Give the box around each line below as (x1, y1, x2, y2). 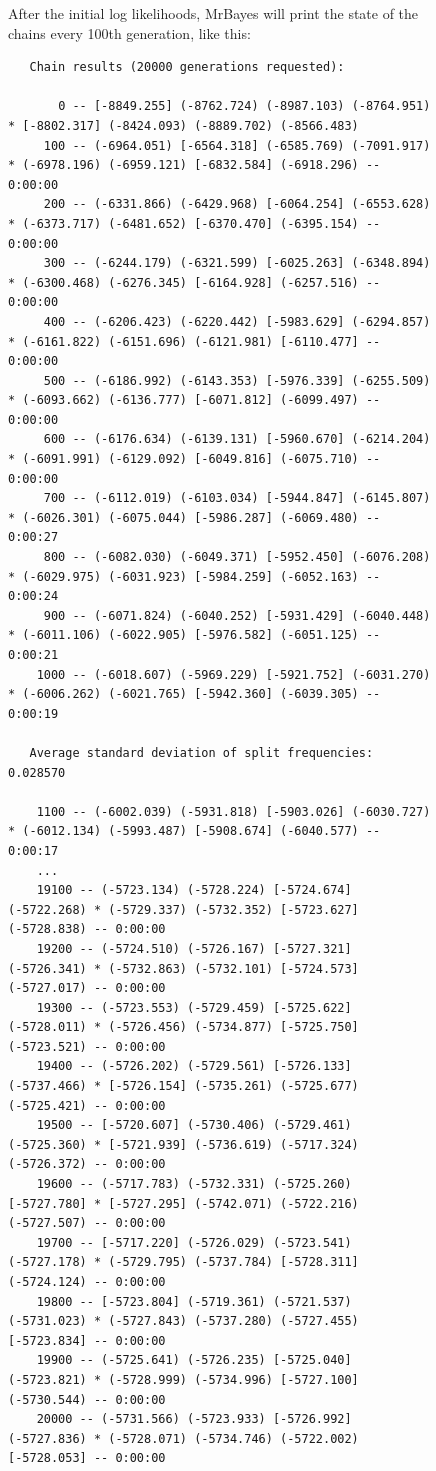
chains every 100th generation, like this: (8, 22, 251, 43)
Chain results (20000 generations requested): (29, 60, 345, 75)
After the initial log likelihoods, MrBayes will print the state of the (8, 3, 419, 23)
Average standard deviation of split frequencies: (29, 745, 374, 760)
